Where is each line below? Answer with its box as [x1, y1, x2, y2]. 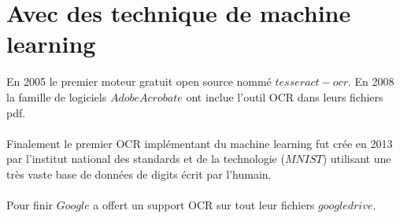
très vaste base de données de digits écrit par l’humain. [6, 165, 272, 182]
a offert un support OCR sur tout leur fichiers [93, 197, 315, 213]
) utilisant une [322, 150, 391, 167]
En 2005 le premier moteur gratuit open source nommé [6, 73, 272, 90]
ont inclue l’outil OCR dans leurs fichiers [186, 88, 383, 105]
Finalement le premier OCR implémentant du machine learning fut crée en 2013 [6, 135, 393, 151]
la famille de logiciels [6, 88, 107, 105]
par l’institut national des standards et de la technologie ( [6, 150, 285, 167]
